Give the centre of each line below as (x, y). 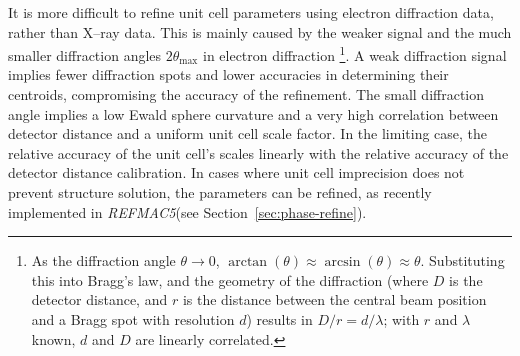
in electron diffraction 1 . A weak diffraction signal (354, 53)
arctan (248, 262)
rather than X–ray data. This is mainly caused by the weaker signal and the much (260, 31)
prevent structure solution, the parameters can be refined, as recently (220, 192)
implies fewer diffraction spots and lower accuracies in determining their (228, 74)
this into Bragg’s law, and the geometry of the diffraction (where (230, 279)
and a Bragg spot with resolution (133, 318)
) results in (279, 318)
